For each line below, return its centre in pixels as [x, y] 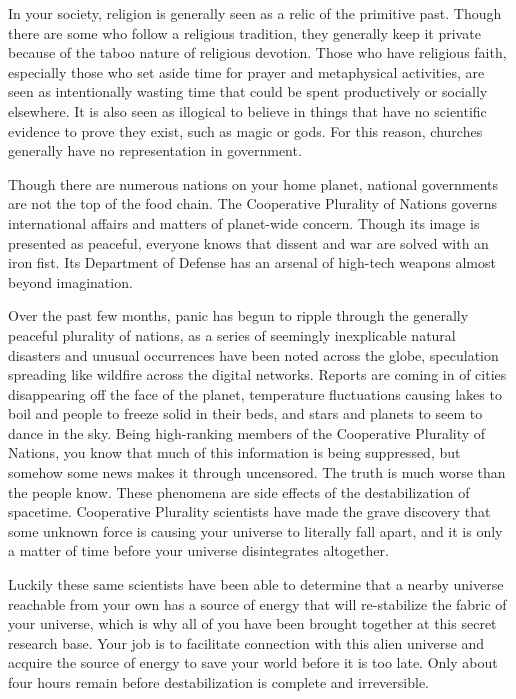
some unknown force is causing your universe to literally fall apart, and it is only [255, 530]
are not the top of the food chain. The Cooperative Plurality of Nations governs [252, 203]
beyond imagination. [70, 281]
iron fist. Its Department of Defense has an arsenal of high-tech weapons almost [252, 262]
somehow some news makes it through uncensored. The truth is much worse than [257, 472]
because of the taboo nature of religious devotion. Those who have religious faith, [257, 52]
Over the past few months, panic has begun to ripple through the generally [238, 315]
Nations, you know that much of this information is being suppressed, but [234, 452]
